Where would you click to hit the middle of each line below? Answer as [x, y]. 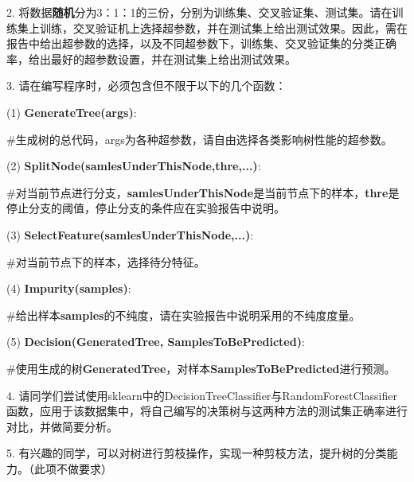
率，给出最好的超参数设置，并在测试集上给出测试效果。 [151, 58]
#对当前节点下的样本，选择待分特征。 [106, 261]
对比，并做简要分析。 [62, 426]
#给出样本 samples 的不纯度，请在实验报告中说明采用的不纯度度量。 [184, 315]
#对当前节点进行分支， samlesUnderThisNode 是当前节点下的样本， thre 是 [203, 192]
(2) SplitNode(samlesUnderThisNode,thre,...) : [134, 166]
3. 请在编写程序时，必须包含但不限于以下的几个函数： [146, 86]
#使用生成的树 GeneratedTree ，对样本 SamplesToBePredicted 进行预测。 [201, 368]
